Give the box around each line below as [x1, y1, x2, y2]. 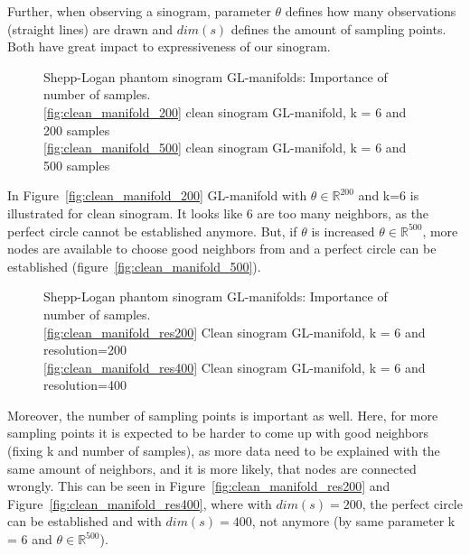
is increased [311, 221, 375, 240]
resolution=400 [43, 375, 127, 394]
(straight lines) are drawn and [7, 19, 174, 38]
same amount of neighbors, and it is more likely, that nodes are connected [7, 458, 417, 477]
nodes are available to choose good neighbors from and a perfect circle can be [7, 239, 437, 258]
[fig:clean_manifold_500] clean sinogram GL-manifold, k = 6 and [43, 138, 407, 157]
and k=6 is [358, 186, 419, 205]
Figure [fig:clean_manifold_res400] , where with [7, 494, 272, 513]
